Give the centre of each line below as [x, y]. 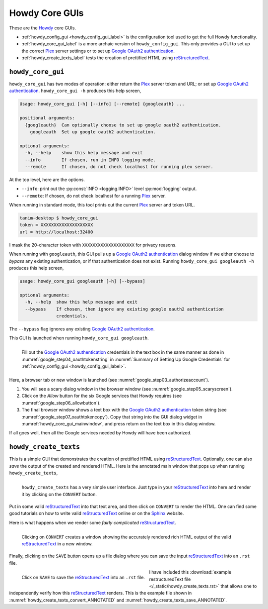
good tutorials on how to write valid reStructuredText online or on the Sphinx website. [97, 513]
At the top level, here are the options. [47, 180]
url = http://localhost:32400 [56, 232]
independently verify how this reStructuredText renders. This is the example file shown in [100, 593]
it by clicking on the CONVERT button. [59, 494]
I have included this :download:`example [190, 572]
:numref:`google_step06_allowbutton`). [61, 403]
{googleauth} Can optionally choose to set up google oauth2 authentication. [123, 125]
